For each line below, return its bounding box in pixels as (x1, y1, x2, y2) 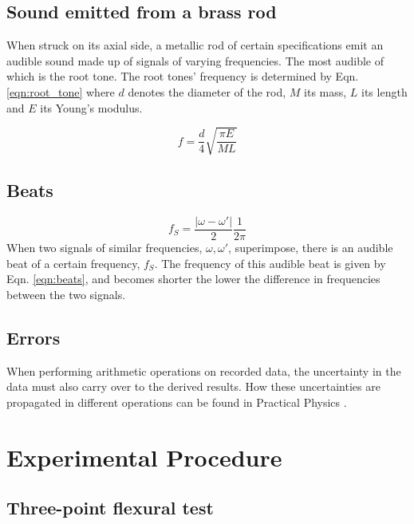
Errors (6, 325, 61, 349)
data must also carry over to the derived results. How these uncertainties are (6, 378, 380, 395)
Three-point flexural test (6, 495, 214, 520)
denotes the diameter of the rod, (128, 83, 286, 100)
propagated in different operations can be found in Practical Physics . (6, 393, 347, 410)
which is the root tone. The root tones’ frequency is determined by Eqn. (6, 68, 359, 85)
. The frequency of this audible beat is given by (154, 254, 386, 271)
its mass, (304, 83, 347, 100)
